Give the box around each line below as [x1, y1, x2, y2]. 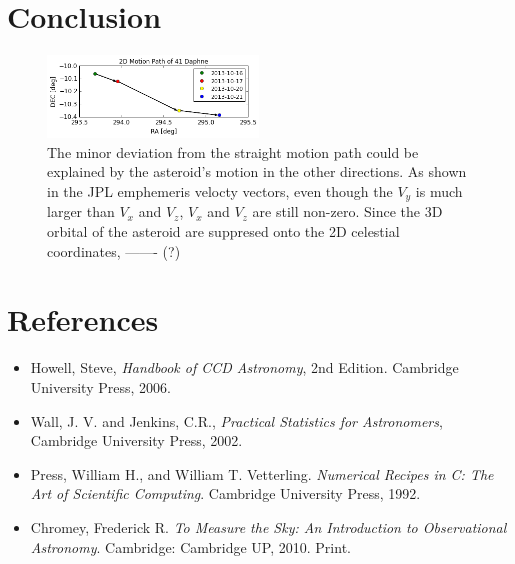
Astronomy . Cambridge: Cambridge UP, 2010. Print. [30, 536, 351, 557]
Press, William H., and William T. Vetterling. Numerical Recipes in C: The [30, 463, 494, 484]
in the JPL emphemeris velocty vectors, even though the [47, 180, 393, 201]
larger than [47, 201, 115, 222]
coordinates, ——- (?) [47, 240, 181, 261]
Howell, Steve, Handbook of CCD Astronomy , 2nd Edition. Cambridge [30, 357, 459, 378]
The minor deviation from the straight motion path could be [47, 141, 419, 162]
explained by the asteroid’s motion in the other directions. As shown [47, 161, 467, 182]
